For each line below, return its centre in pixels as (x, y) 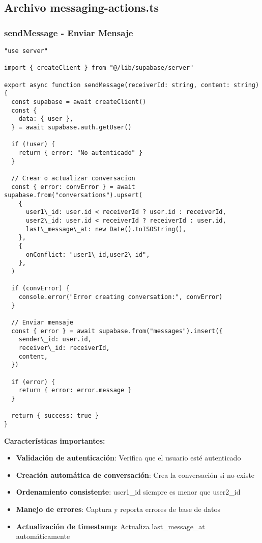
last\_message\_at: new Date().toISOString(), (106, 229)
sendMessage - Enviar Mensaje (69, 32)
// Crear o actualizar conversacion (73, 178)
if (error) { (33, 382)
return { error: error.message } (75, 390)
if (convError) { (40, 289)
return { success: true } (55, 416)
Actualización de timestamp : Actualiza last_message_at (110, 526)
